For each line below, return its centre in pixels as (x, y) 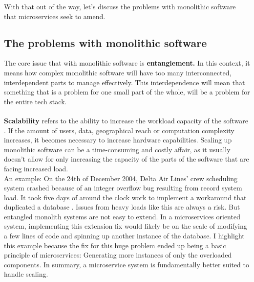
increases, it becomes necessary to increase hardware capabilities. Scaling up (118, 140)
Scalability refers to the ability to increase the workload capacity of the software (126, 120)
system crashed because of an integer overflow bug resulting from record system (123, 188)
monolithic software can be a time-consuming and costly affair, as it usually (117, 149)
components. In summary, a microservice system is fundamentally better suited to (127, 264)
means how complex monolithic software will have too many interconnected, (118, 72)
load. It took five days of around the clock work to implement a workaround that (125, 197)
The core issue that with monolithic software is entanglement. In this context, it (127, 63)
